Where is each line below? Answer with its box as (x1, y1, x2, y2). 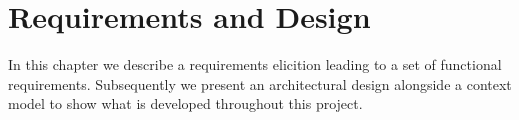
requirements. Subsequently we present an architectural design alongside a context (8, 73, 512, 94)
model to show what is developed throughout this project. (8, 93, 363, 114)
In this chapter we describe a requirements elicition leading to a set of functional (8, 54, 502, 75)
